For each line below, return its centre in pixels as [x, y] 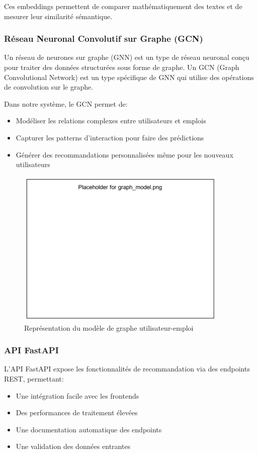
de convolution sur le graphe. [49, 87]
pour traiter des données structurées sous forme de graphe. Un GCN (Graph [122, 67]
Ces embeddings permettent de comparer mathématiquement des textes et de [123, 6]
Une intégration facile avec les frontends [77, 395]
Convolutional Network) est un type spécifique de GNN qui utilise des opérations [129, 77]
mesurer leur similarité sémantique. [58, 16]
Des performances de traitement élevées [77, 412]
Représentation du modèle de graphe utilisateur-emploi [109, 327]
